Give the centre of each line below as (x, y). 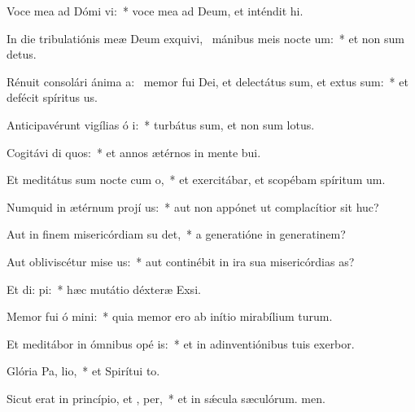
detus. (22, 54)
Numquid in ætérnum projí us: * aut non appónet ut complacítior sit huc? (193, 206)
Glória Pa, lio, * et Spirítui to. (83, 371)
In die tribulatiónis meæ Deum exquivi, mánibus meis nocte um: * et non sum (205, 38)
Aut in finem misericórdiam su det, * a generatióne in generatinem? (176, 234)
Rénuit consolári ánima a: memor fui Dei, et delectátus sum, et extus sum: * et (207, 81)
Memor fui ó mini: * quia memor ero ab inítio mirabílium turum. (170, 316)
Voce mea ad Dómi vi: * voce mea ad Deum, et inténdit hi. (155, 11)
